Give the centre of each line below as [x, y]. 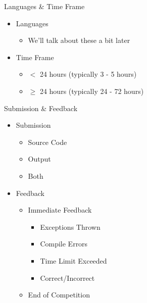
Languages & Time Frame [44, 6]
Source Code [47, 142]
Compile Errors [64, 244]
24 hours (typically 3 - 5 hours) [88, 74]
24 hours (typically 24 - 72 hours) [92, 91]
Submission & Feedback [41, 108]
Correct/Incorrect [67, 277]
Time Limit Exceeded [73, 260]
